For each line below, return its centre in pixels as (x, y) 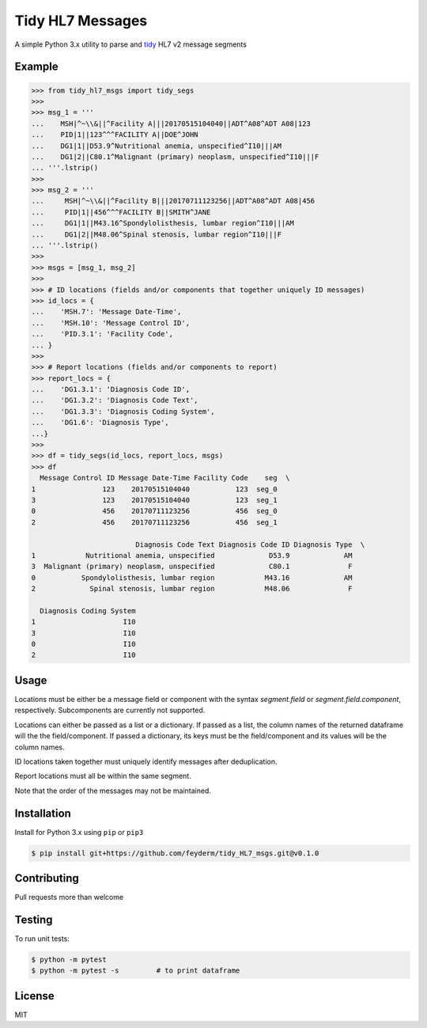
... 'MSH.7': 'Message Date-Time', (106, 312)
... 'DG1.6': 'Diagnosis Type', (100, 423)
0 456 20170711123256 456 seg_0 (154, 511)
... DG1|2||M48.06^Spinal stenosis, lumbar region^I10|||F (157, 234)
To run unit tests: (42, 939)
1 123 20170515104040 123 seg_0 (154, 489)
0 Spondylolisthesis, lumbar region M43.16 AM (192, 577)
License (34, 996)
